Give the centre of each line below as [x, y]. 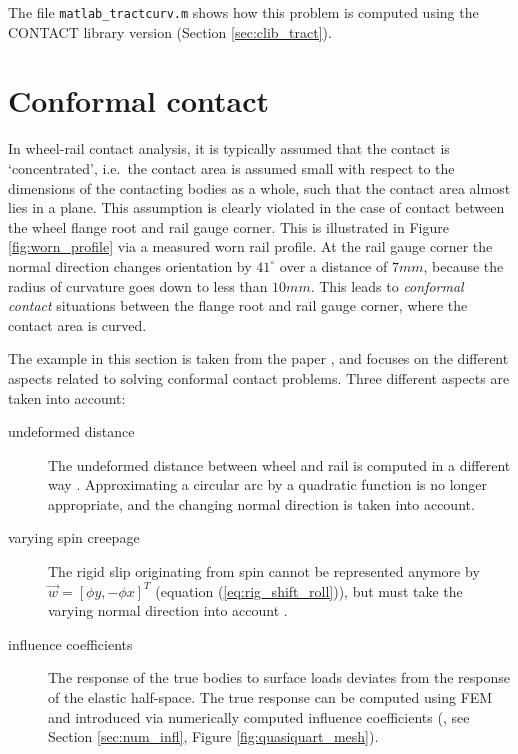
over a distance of [333, 265]
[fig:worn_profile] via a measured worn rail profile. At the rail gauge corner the [250, 246]
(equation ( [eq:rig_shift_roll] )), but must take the [309, 590]
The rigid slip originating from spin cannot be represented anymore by [264, 571]
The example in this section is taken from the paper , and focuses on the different [258, 358]
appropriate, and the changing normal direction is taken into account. [261, 503]
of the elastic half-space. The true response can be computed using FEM [270, 697]
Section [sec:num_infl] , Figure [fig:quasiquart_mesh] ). [213, 736]
